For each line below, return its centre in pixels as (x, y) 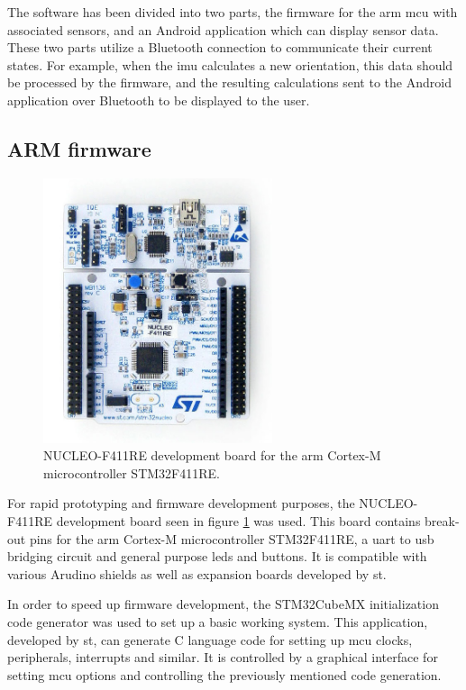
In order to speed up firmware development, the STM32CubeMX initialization (223, 604)
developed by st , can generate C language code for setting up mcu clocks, (210, 639)
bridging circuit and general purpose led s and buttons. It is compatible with (217, 556)
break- (442, 521)
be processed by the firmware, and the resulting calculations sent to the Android (229, 82)
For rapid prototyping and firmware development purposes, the (181, 503)
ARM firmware (79, 148)
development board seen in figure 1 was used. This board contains (238, 521)
